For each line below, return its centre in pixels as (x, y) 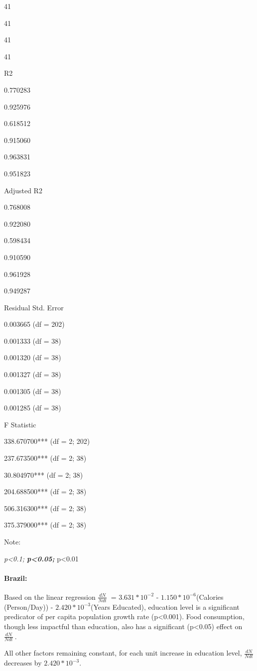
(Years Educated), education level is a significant (165, 606)
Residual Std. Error (34, 307)
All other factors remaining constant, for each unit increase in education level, (123, 653)
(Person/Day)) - (29, 606)
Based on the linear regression (50, 597)
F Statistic (20, 424)
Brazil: (16, 578)
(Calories (210, 597)
